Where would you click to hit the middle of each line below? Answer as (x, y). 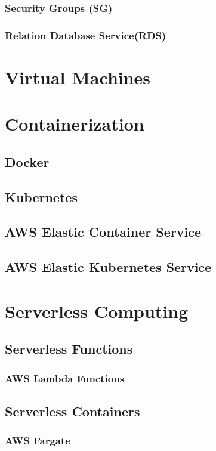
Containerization (75, 124)
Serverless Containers (72, 411)
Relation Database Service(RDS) (86, 35)
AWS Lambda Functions (65, 378)
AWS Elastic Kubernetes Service (108, 267)
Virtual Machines (78, 77)
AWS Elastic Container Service (103, 232)
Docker (27, 161)
